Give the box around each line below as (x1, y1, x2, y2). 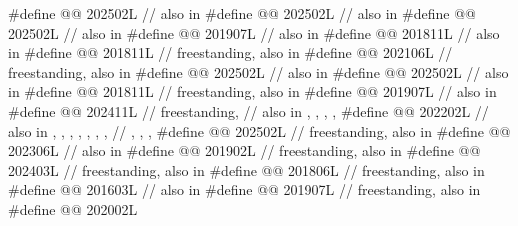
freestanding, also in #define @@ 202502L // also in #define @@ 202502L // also (8, 61, 509, 82)
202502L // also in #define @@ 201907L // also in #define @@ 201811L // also (8, 22, 500, 43)
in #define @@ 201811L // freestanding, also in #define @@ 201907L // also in (8, 81, 497, 102)
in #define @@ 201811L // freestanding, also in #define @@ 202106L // (8, 42, 453, 63)
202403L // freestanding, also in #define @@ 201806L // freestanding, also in (8, 159, 485, 180)
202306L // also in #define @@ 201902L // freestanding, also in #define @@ (8, 140, 481, 161)
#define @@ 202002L (8, 198, 138, 219)
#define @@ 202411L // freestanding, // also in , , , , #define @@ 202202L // (8, 100, 489, 121)
